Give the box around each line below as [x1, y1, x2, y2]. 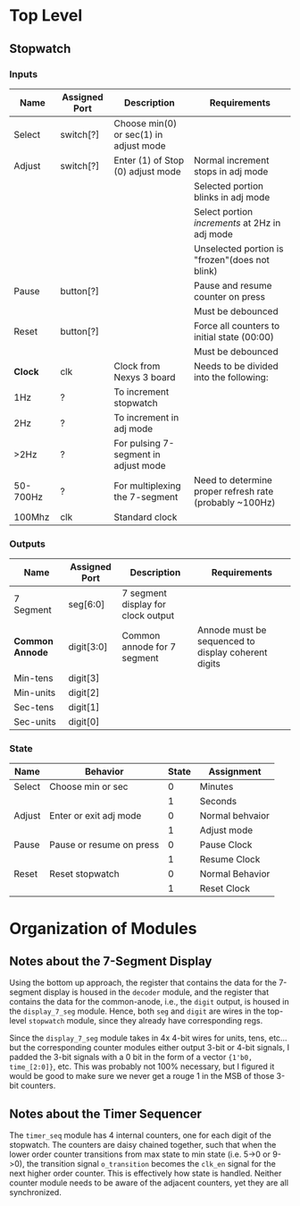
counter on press [193, 290, 266, 302]
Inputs [9, 68, 38, 81]
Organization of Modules [9, 918, 197, 938]
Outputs [9, 538, 46, 550]
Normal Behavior [199, 868, 271, 880]
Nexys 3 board [113, 370, 176, 383]
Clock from [113, 360, 161, 372]
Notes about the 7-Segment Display [9, 954, 212, 969]
